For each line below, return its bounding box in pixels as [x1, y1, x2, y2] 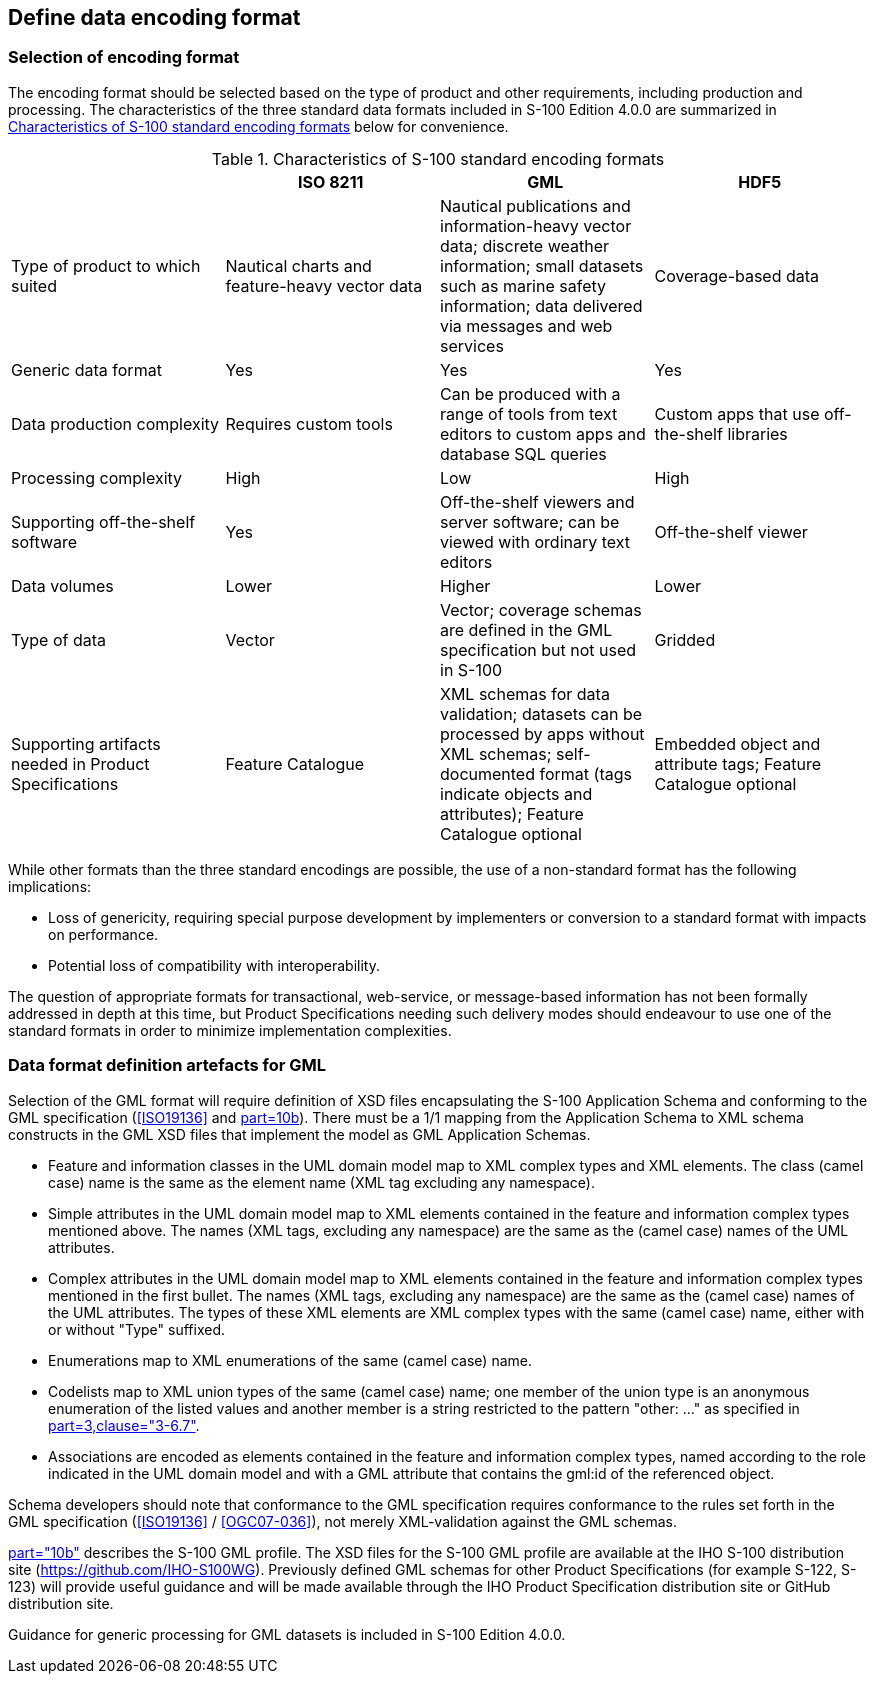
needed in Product [11, 753, 150, 774]
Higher [440, 575, 491, 596]
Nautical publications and [440, 195, 631, 216]
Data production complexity [11, 413, 220, 434]
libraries [727, 423, 788, 444]
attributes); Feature [440, 803, 584, 824]
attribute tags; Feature [654, 753, 822, 774]
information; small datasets [440, 255, 644, 276]
